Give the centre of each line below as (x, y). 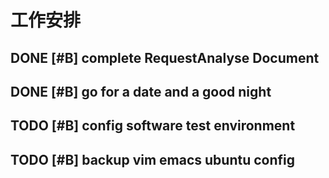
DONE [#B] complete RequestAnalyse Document (165, 57)
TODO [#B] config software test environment (153, 126)
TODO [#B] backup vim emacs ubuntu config (153, 159)
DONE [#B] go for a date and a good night (141, 91)
